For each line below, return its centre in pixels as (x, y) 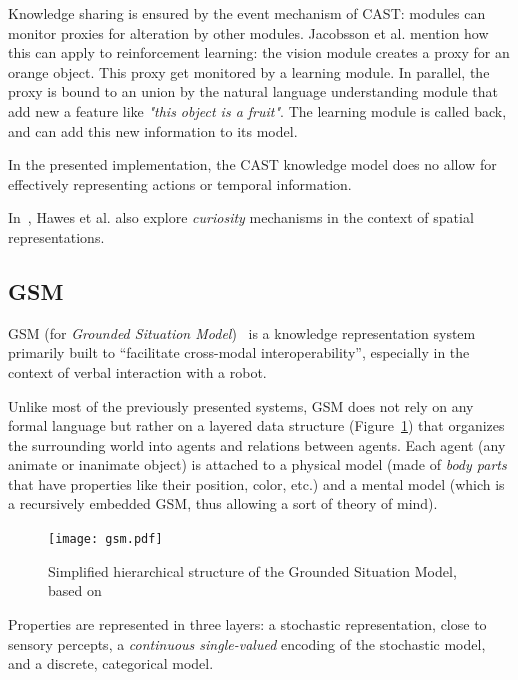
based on (75, 590)
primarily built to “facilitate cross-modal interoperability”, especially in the (239, 352)
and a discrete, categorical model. (111, 663)
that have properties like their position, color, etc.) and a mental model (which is (256, 483)
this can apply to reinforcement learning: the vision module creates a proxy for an (259, 52)
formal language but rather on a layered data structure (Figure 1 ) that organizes (256, 425)
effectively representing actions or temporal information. (180, 183)
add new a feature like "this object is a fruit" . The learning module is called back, (257, 110)
